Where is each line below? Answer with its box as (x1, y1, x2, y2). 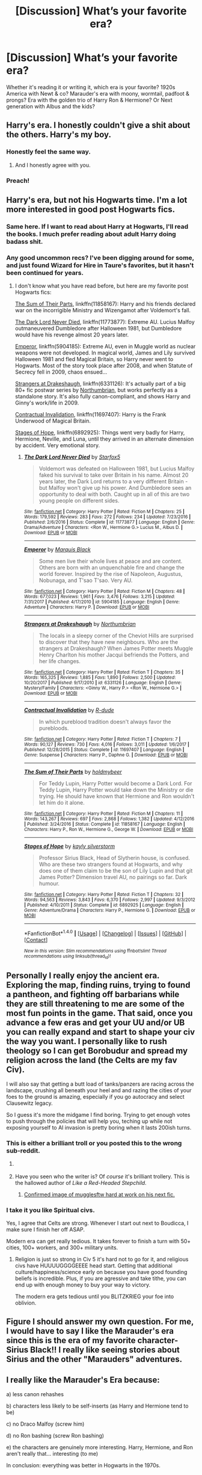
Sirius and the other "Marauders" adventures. (6, 1354, 182, 1364)
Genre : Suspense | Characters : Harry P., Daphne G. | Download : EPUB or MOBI (23, 752, 188, 758)
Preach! (6, 176, 30, 185)
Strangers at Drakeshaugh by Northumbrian (23, 620, 136, 628)
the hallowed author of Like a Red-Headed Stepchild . (14, 1179, 147, 1186)
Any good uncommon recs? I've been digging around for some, (6, 253, 194, 262)
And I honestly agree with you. (14, 161, 91, 169)
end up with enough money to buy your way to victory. (14, 1281, 151, 1288)
